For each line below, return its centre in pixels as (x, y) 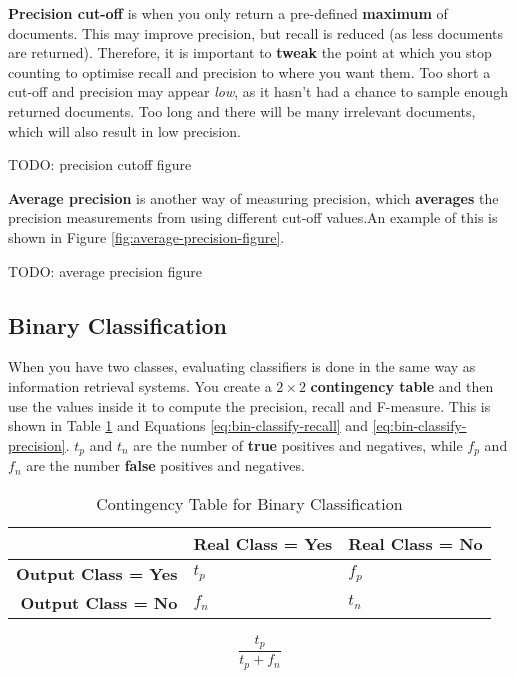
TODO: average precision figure (105, 270)
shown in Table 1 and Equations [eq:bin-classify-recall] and (188, 425)
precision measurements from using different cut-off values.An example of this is (253, 217)
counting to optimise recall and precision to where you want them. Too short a (249, 71)
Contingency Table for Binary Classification (249, 503)
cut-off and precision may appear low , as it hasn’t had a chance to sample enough (258, 91)
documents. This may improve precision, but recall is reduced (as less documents (255, 32)
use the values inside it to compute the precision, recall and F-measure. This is (249, 405)
